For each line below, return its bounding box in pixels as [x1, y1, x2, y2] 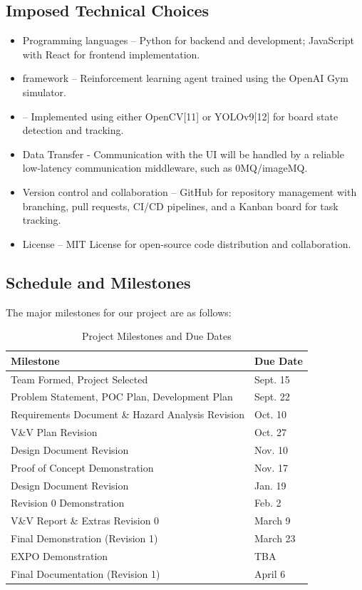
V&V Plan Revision [11, 425, 98, 440]
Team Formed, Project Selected [11, 371, 148, 386]
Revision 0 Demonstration [11, 495, 125, 510]
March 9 [254, 513, 291, 528]
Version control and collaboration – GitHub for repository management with [22, 184, 357, 199]
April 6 [254, 566, 286, 581]
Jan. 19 [254, 477, 286, 492]
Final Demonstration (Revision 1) [11, 531, 158, 546]
